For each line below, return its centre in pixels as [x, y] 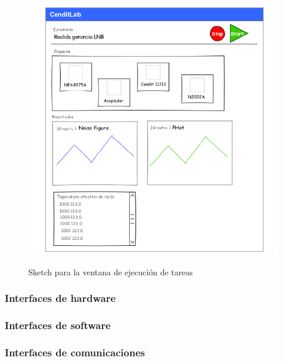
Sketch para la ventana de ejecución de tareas [111, 271]
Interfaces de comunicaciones [75, 352]
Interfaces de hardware [60, 298]
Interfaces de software [58, 325]
